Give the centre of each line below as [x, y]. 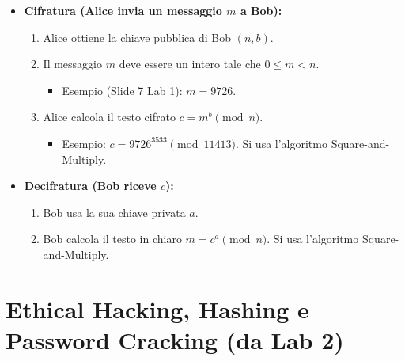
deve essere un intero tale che [190, 64]
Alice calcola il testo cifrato [109, 117]
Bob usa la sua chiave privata [114, 212]
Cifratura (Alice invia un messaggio [123, 10]
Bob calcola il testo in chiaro [112, 239]
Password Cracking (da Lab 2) [175, 339]
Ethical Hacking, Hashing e [157, 308]
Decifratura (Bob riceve [90, 186]
